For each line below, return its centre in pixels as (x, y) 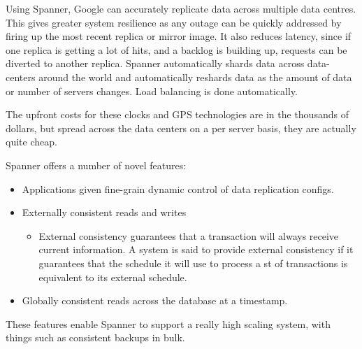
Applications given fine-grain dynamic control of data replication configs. (178, 188)
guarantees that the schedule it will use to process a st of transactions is (193, 263)
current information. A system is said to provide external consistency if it (196, 249)
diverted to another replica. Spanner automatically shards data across (155, 63)
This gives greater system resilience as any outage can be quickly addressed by (174, 22)
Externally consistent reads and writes (104, 212)
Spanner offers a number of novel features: (96, 165)
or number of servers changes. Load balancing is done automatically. (152, 91)
